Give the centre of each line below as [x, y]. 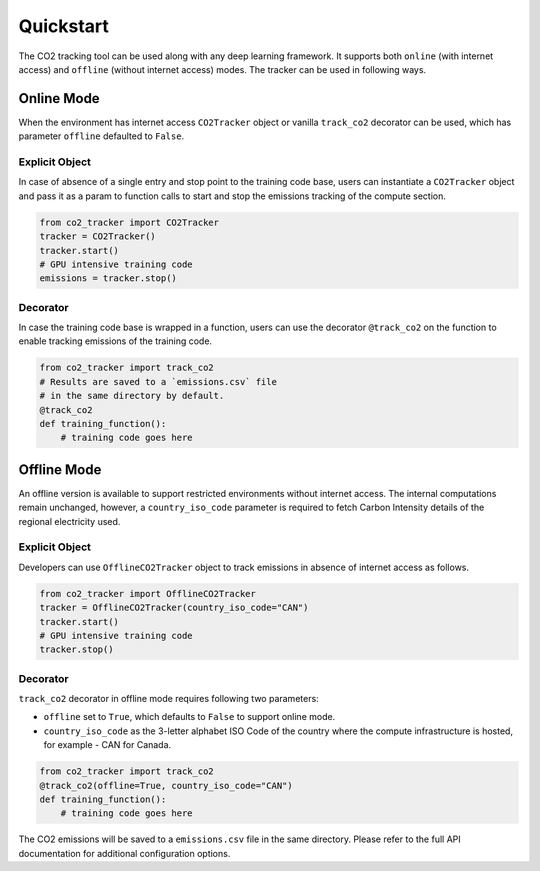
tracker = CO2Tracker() [98, 236]
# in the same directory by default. [132, 396]
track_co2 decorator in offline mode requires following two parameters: [168, 699]
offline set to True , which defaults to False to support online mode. [189, 717]
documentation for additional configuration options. [124, 853]
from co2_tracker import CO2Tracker [129, 222]
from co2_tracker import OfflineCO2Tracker [148, 593]
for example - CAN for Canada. [107, 745]
